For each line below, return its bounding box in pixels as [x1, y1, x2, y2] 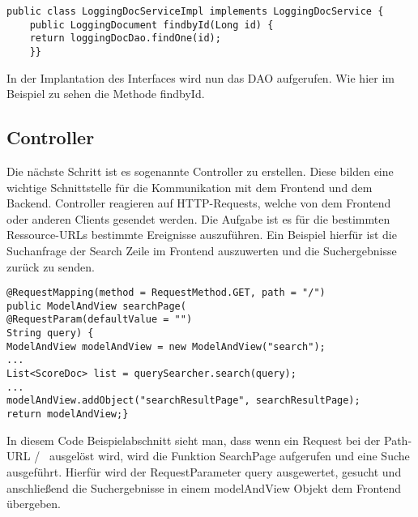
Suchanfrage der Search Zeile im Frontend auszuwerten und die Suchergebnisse [6, 241, 397, 258]
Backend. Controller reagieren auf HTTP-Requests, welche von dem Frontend [6, 194, 391, 211]
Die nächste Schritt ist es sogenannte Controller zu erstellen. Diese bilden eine [6, 163, 394, 180]
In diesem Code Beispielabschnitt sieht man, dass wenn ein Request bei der [6, 431, 381, 448]
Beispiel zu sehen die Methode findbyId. [6, 85, 205, 102]
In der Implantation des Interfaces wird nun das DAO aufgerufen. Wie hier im [6, 69, 395, 86]
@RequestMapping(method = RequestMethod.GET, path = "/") [6, 287, 326, 299]
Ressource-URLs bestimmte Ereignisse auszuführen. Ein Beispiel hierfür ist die [6, 226, 397, 243]
